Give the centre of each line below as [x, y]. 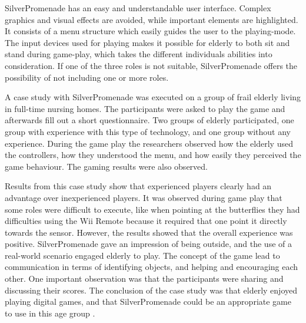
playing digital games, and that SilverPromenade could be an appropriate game [148, 301]
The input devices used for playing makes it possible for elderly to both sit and [147, 42]
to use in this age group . [50, 313]
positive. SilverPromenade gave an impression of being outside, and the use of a [148, 244]
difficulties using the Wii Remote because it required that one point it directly [146, 221]
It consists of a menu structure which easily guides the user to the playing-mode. [150, 31]
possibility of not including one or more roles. [87, 77]
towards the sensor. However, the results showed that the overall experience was [149, 232]
